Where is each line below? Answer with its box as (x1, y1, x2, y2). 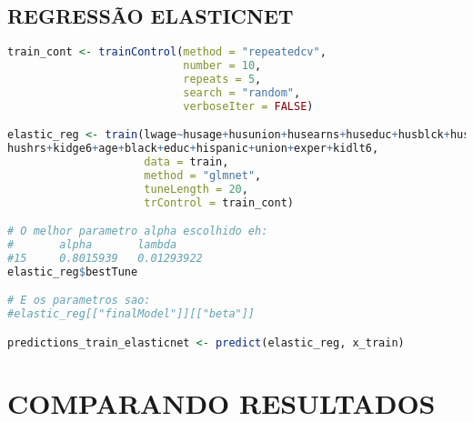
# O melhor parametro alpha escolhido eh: (7, 225, 268, 238)
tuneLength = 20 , (144, 182, 248, 196)
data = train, (144, 155, 229, 168)
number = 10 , (183, 59, 262, 73)
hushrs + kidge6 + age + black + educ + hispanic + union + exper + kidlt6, (7, 142, 379, 156)
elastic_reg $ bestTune (7, 265, 138, 278)
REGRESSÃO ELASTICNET (7, 2, 294, 30)
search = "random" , (183, 85, 301, 99)
